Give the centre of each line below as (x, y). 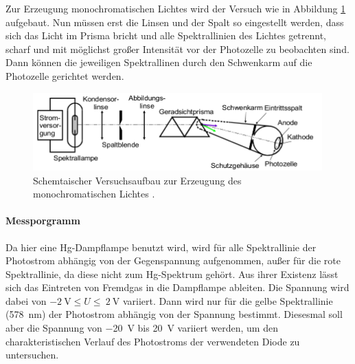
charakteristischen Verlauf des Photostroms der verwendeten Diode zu (153, 341)
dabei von (26, 300)
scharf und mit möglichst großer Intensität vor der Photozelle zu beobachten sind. (177, 49)
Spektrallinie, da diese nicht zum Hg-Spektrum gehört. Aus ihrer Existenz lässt (172, 274)
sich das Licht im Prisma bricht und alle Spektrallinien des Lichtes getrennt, (166, 35)
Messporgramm (43, 221)
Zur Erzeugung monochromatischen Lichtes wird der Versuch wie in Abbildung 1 (176, 8)
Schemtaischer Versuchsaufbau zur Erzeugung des (137, 180)
